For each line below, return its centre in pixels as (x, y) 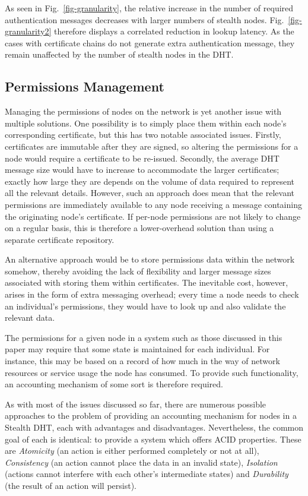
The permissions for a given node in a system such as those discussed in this (144, 337)
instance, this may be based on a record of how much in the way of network (142, 361)
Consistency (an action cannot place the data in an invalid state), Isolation (141, 462)
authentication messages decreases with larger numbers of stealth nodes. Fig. (145, 19)
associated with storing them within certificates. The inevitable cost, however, (147, 282)
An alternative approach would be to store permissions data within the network (150, 259)
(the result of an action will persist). (71, 485)
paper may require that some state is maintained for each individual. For (137, 349)
